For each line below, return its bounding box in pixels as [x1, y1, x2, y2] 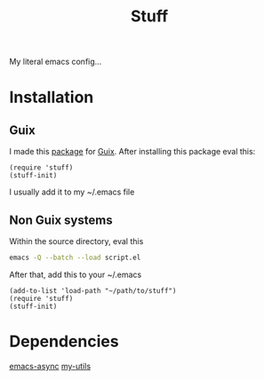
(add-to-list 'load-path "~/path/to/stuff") [9, 286, 177, 295]
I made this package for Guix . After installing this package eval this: [9, 146, 256, 157]
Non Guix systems [9, 212, 113, 227]
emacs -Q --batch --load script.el [9, 253, 141, 262]
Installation [9, 87, 94, 107]
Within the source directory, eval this [9, 236, 144, 246]
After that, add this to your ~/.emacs [9, 269, 142, 280]
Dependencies [9, 331, 119, 352]
